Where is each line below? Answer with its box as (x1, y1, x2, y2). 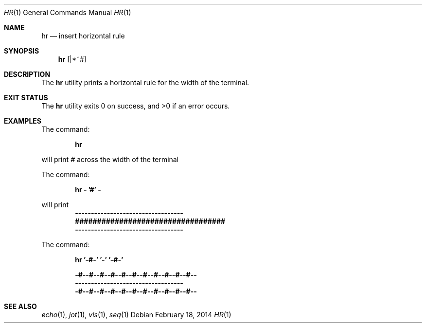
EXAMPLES (4, 117, 41, 125)
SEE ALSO (4, 302, 37, 310)
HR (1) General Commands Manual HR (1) (4, 8, 131, 17)
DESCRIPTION (4, 70, 51, 78)
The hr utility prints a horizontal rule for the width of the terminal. (41, 78, 249, 87)
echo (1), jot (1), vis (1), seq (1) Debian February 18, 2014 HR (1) (41, 310, 231, 319)
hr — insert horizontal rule (41, 32, 125, 40)
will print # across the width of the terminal (41, 155, 179, 163)
